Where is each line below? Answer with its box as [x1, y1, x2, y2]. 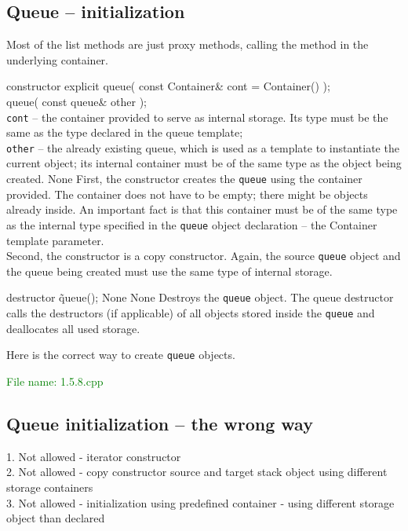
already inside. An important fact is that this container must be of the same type [6, 201, 398, 218]
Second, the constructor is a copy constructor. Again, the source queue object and [6, 247, 401, 264]
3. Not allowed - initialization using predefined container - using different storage [6, 494, 395, 511]
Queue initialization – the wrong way [6, 411, 313, 435]
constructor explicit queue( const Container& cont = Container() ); [6, 78, 330, 94]
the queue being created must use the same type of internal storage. [6, 262, 333, 279]
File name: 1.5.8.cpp [6, 372, 104, 389]
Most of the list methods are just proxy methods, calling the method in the [6, 36, 369, 53]
